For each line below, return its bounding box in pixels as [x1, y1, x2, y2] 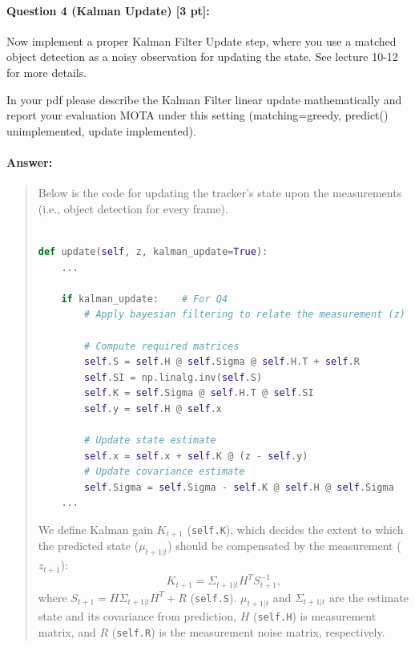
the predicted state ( [38, 537, 139, 554]
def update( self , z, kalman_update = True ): [38, 245, 268, 257]
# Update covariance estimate [84, 466, 245, 478]
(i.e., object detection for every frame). [38, 200, 228, 216]
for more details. [6, 63, 87, 80]
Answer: [6, 153, 53, 170]
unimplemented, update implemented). [6, 122, 196, 139]
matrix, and [38, 624, 96, 641]
